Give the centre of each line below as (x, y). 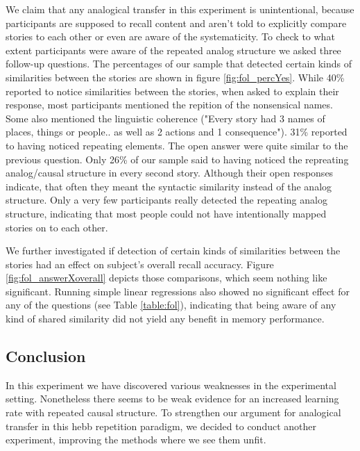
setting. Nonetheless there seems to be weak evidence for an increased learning (172, 399)
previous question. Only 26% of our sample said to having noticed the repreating (177, 159)
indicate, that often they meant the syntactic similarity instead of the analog (169, 186)
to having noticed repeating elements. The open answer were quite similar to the (177, 145)
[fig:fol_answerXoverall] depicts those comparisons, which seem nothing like (166, 278)
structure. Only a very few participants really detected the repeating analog (166, 200)
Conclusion (46, 356)
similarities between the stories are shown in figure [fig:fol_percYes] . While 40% (175, 77)
